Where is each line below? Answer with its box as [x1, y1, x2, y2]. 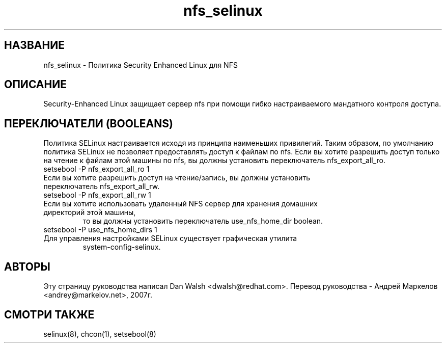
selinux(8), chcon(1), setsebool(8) [43, 329, 156, 338]
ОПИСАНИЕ [4, 78, 67, 91]
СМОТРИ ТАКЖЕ [4, 308, 95, 321]
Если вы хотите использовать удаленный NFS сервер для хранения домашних [43, 199, 318, 208]
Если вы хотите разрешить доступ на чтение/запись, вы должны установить [43, 173, 310, 182]
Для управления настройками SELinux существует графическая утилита [43, 234, 297, 243]
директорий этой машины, [43, 208, 136, 217]
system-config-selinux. [82, 243, 161, 252]
